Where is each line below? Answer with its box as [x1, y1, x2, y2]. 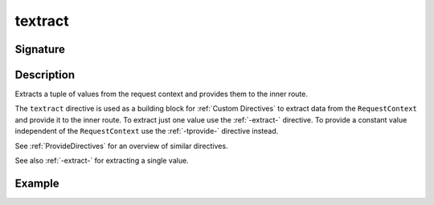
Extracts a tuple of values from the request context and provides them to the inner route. [14, 89, 309, 99]
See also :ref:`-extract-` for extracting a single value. [14, 156, 189, 166]
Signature [14, 42, 66, 56]
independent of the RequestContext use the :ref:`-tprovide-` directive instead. [14, 127, 279, 136]
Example [14, 176, 59, 190]
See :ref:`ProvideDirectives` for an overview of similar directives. [14, 141, 228, 151]
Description [14, 68, 76, 82]
